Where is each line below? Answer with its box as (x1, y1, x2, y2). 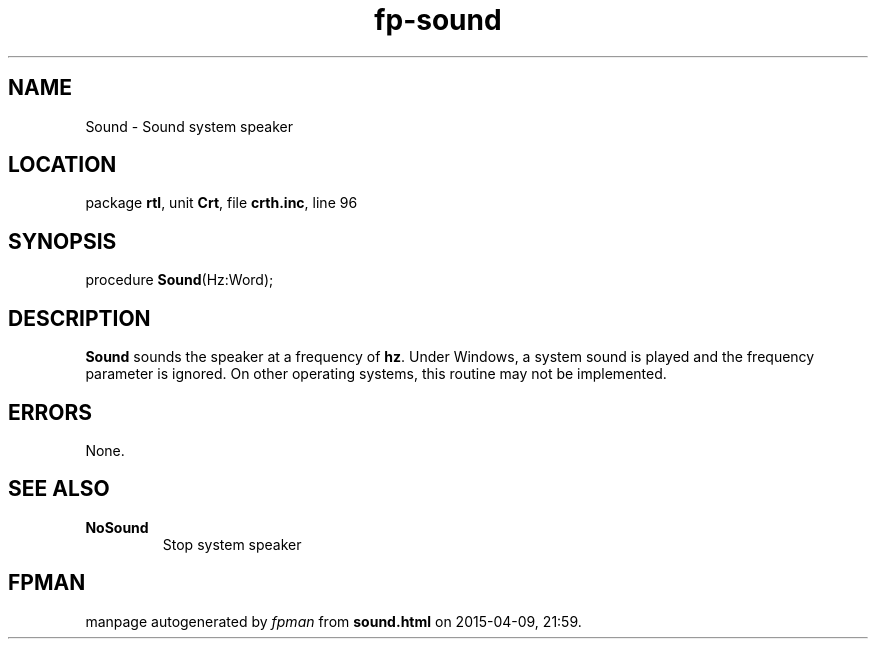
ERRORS (8, 399, 93, 425)
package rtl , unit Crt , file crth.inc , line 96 (85, 194, 358, 212)
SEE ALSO (8, 476, 110, 502)
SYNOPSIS (8, 228, 117, 254)
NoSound (85, 518, 149, 536)
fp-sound (374, 3, 502, 37)
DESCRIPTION (8, 305, 151, 331)
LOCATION (8, 152, 117, 178)
